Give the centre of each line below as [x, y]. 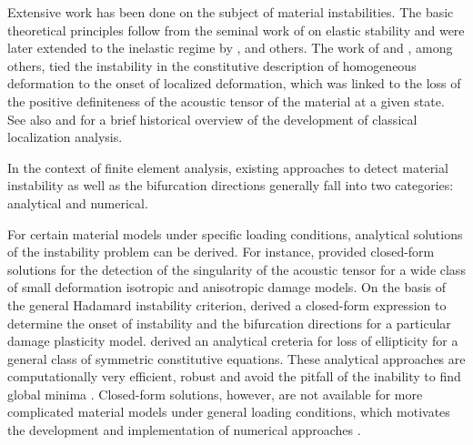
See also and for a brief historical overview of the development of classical [212, 119]
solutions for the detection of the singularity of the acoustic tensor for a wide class [236, 269]
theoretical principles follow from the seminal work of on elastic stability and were [236, 30]
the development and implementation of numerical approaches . [184, 430]
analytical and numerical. [78, 202]
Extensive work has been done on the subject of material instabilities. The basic [231, 12]
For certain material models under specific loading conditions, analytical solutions [235, 233]
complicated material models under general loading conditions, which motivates [229, 412]
